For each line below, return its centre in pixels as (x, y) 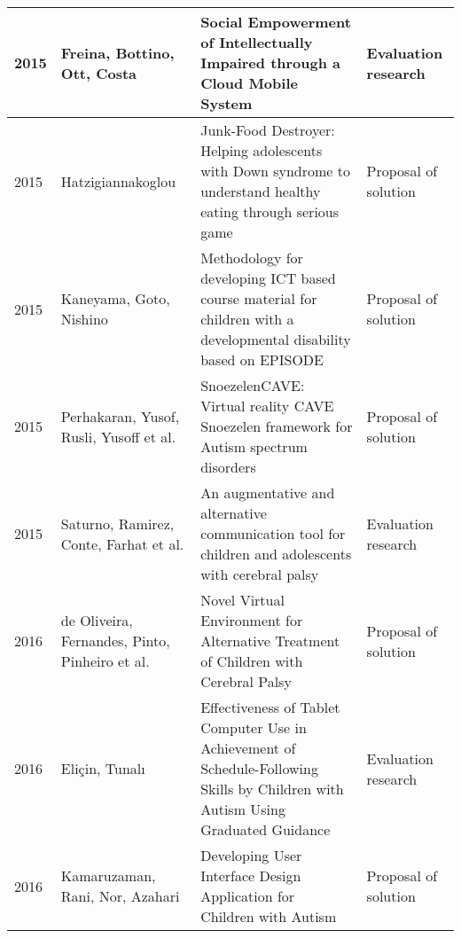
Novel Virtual (242, 600)
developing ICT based (268, 278)
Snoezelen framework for (277, 426)
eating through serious (270, 211)
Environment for (252, 620)
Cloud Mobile (249, 83)
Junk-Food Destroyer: (268, 130)
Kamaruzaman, (108, 875)
